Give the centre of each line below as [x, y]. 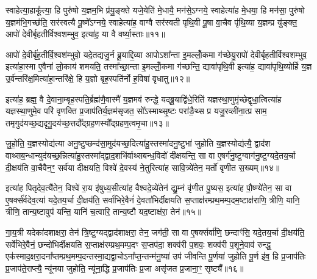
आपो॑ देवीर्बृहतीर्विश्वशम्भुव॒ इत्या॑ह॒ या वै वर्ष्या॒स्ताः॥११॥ [85, 34]
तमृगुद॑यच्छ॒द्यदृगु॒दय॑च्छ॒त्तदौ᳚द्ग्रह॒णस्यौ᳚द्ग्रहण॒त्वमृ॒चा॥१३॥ [87, 122]
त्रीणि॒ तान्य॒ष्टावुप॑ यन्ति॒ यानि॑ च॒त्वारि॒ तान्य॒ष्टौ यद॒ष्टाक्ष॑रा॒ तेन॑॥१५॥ [104, 212]
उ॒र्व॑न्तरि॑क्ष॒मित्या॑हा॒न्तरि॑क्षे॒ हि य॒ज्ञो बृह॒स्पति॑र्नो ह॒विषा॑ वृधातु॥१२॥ [98, 78]
